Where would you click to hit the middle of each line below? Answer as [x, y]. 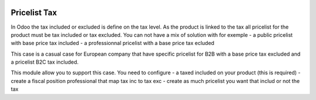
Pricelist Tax [34, 13]
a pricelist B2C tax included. [45, 62]
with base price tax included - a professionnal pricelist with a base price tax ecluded [113, 43]
